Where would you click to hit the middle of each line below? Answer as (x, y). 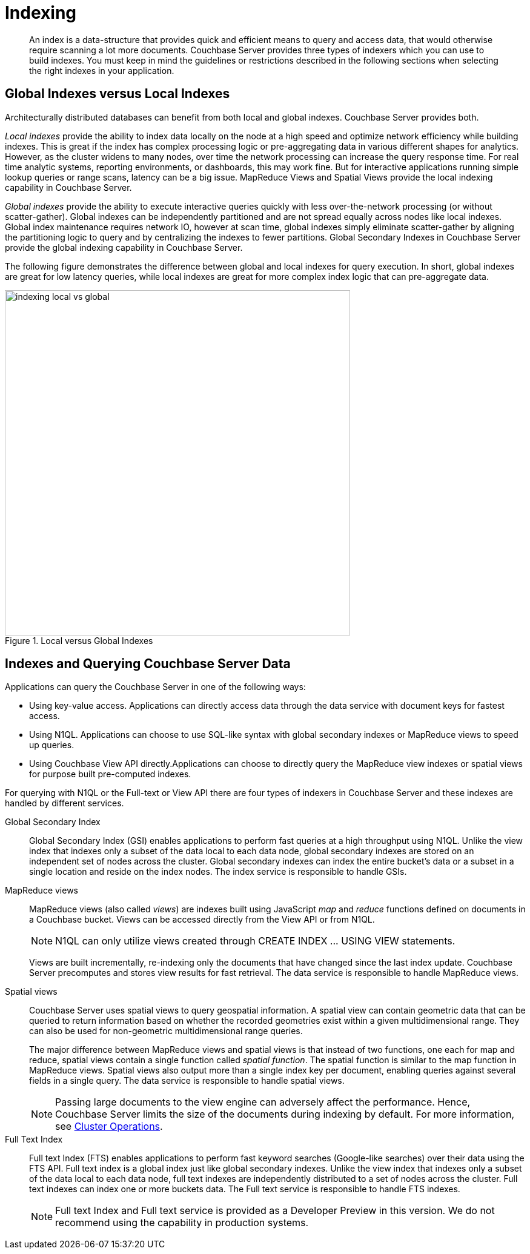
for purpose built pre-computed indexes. (110, 774)
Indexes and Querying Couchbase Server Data (148, 664)
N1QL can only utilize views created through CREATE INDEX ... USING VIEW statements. (255, 941)
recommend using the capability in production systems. (182, 1223)
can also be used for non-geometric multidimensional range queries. (166, 1031)
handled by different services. (65, 803)
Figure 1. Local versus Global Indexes (79, 640)
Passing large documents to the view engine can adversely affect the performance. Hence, (263, 1102)
